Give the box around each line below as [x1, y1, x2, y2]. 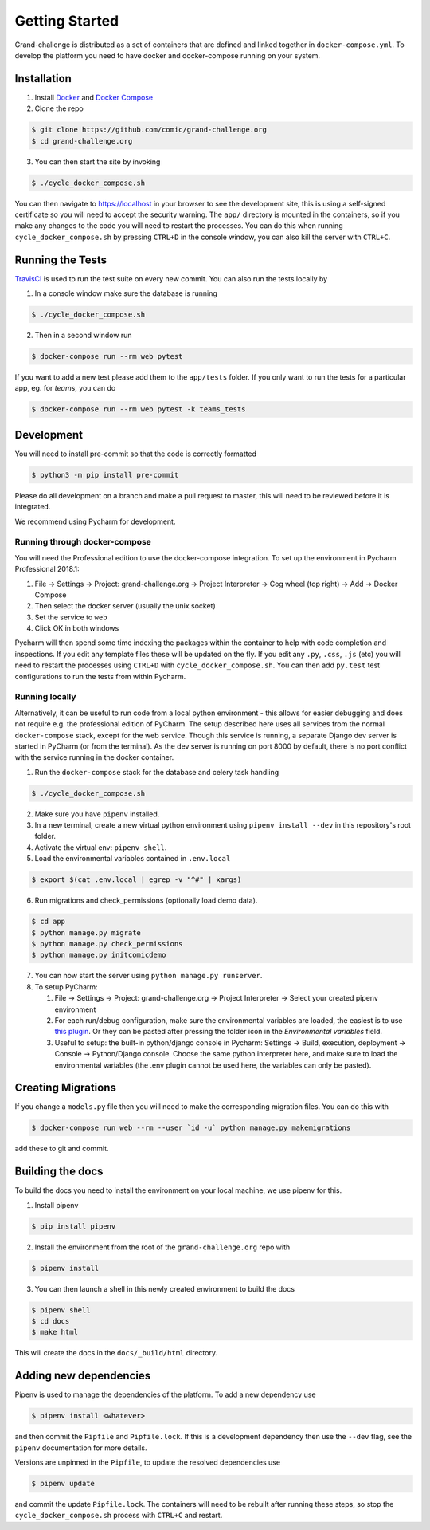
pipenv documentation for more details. [14, 1443, 147, 1453]
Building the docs [14, 1165, 104, 1178]
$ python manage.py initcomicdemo [31, 950, 166, 960]
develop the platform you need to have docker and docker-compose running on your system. [14, 50, 321, 60]
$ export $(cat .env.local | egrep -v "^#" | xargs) [31, 875, 242, 884]
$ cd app [31, 917, 66, 926]
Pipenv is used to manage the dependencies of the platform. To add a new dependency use [14, 1390, 316, 1399]
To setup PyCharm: [34, 981, 99, 992]
